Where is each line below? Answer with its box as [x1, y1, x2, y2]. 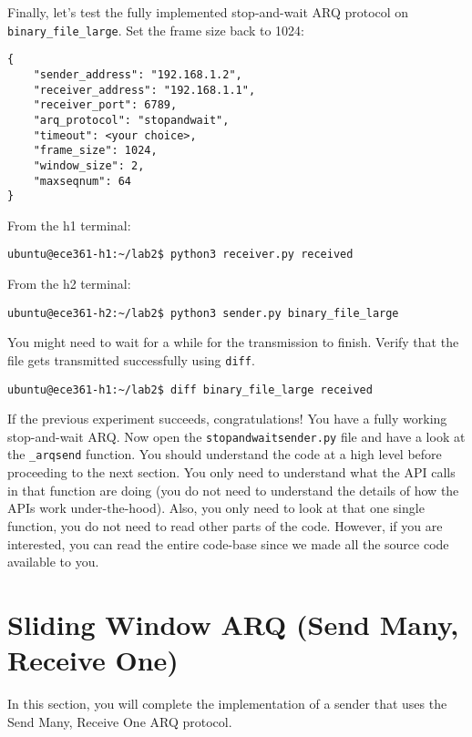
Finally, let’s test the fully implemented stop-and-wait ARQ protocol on [7, 3, 409, 21]
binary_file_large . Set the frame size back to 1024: [7, 20, 304, 39]
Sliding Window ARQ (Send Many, [7, 605, 459, 642]
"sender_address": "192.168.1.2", [33, 67, 242, 81]
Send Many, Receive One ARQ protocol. [7, 711, 232, 731]
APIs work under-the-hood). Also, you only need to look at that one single [7, 498, 425, 517]
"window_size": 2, [33, 159, 145, 172]
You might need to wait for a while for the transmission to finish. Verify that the [7, 333, 459, 352]
